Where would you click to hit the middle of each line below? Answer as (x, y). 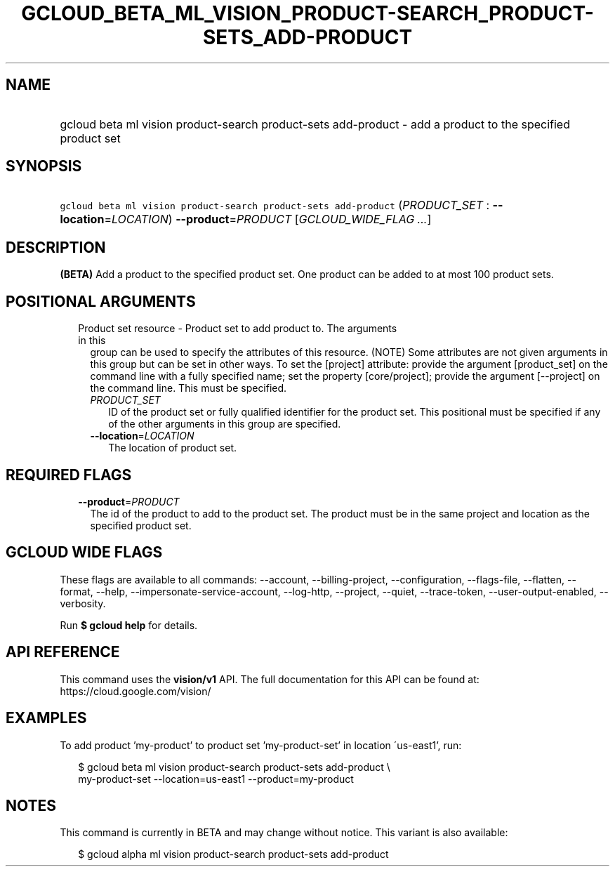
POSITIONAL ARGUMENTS (101, 301)
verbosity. (83, 603)
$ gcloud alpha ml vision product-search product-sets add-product (233, 854)
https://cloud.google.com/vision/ (135, 691)
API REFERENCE (63, 652)
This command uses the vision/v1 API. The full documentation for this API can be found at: (270, 679)
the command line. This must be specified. (189, 388)
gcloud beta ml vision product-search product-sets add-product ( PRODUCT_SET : (275, 205)
